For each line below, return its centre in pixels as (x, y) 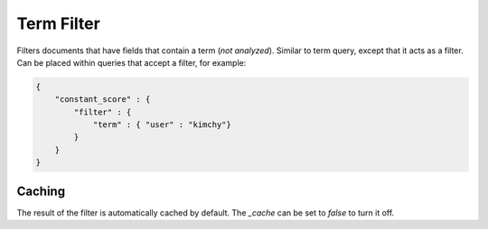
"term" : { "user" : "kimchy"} (162, 125)
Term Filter (59, 23)
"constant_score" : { (103, 100)
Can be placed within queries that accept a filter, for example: (131, 62)
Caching (41, 191)
